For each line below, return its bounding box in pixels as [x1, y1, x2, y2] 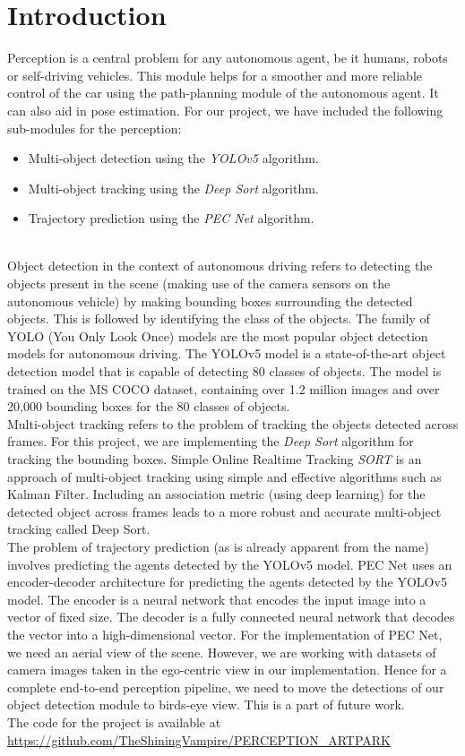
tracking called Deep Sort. [7, 520, 151, 538]
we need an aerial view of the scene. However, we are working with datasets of [7, 642, 436, 661]
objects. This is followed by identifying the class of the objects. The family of [7, 309, 430, 328]
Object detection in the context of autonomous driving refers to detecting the [7, 256, 433, 275]
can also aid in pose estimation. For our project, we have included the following [7, 100, 443, 119]
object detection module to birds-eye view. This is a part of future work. [7, 695, 405, 714]
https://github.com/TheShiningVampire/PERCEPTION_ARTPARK [7, 730, 391, 749]
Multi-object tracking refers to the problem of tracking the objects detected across [7, 414, 459, 433]
